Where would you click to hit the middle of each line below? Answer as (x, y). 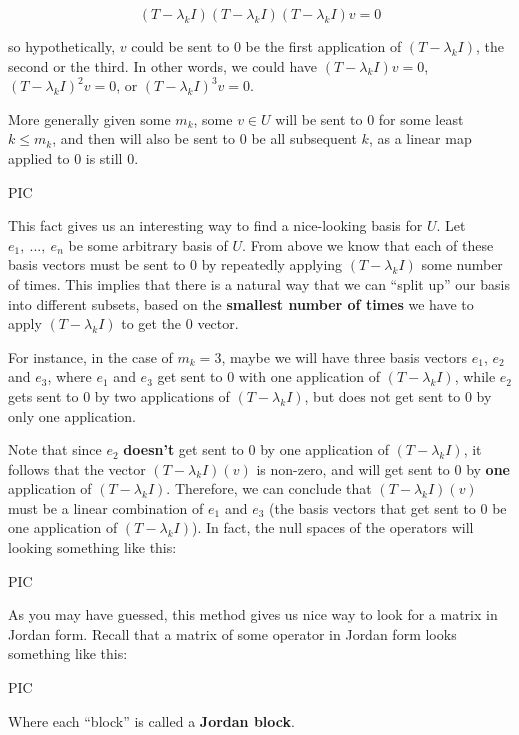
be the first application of (323, 46)
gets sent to (43, 395)
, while (475, 376)
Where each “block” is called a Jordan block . (151, 720)
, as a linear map (420, 138)
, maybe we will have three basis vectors (344, 356)
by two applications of (162, 395)
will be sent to (319, 118)
